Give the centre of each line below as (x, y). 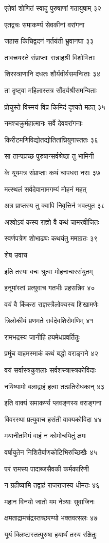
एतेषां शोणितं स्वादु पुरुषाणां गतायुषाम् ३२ (53, 8)
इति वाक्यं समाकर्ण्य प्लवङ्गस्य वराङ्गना (53, 403)
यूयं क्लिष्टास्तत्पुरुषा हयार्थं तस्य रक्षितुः (51, 534)
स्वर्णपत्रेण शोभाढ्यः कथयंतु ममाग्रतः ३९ (51, 238)
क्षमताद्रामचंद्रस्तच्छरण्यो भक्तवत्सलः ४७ (51, 518)
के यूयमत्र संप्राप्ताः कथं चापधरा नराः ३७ (52, 172)
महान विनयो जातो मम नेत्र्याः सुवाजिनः (50, 501)
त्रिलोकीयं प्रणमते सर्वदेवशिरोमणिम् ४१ (49, 320)
